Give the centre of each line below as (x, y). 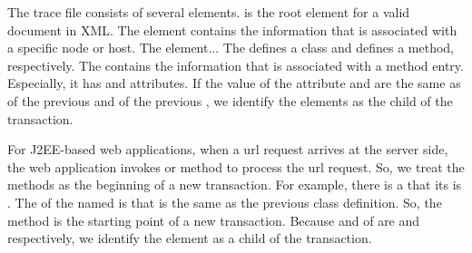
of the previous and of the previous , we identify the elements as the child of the (230, 100)
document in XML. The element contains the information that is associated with (232, 29)
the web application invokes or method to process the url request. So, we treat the (236, 166)
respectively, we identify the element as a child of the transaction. (190, 238)
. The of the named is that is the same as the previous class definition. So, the (225, 202)
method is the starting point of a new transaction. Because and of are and (214, 220)
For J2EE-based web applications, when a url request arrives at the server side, (228, 149)
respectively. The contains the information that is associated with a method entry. (236, 65)
